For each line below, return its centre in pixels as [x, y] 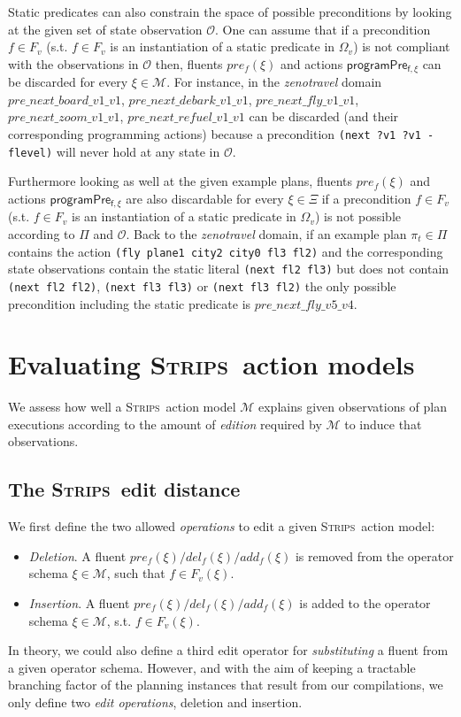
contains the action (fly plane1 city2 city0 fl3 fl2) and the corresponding [226, 251]
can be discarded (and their [324, 116]
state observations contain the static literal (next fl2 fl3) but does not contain [229, 269]
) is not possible [357, 216]
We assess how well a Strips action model [122, 407]
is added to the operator [365, 603]
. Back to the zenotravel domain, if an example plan [266, 233]
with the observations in [73, 63]
